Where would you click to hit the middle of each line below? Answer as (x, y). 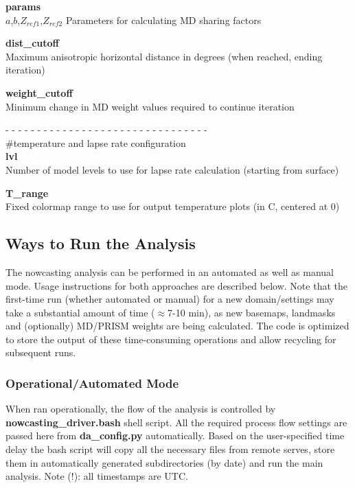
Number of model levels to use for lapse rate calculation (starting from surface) (172, 169)
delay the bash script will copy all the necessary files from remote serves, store (170, 449)
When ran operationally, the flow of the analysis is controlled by (141, 409)
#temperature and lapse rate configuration (96, 142)
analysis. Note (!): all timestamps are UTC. (97, 476)
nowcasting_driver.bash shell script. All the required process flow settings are (176, 422)
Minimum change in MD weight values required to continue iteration (150, 106)
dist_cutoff (32, 43)
